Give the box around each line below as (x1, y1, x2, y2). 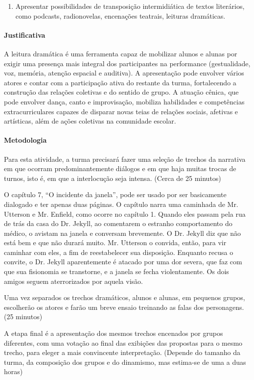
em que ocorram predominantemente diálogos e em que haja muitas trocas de (4, 163, 236, 174)
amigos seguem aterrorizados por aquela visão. (4, 276, 143, 286)
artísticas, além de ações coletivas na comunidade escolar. (4, 116, 176, 126)
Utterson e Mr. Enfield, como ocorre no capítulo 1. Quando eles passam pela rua (4, 208, 246, 219)
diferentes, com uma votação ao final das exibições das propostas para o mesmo (4, 337, 243, 348)
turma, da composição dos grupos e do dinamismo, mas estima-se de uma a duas (4, 356, 246, 367)
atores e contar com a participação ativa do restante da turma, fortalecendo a (4, 77, 236, 87)
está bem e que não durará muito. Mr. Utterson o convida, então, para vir (4, 237, 227, 248)
